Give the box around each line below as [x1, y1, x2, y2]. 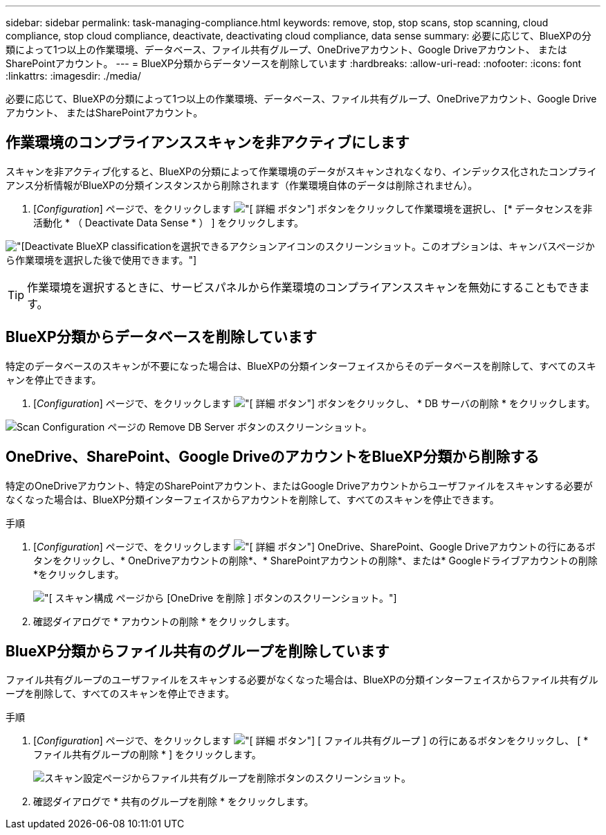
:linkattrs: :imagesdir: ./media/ [6, 70, 141, 82]
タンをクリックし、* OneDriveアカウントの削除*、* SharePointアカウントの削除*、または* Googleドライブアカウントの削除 [33, 554, 598, 566]
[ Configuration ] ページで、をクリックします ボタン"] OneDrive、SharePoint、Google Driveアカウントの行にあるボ [33, 540, 596, 553]
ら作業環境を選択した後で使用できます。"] [6, 253, 197, 266]
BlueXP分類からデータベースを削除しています [6, 328, 318, 346]
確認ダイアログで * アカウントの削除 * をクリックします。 [33, 615, 295, 627]
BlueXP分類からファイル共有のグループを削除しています [6, 642, 389, 660]
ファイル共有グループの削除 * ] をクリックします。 [33, 748, 261, 761]
